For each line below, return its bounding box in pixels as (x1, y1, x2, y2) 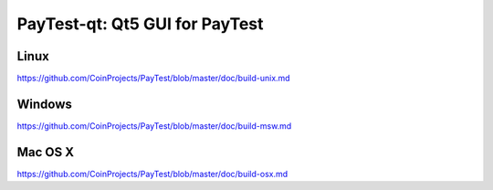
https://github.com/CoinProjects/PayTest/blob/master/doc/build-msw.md (16, 120, 292, 132)
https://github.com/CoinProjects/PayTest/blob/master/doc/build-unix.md (16, 73, 291, 84)
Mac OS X (16, 144, 75, 160)
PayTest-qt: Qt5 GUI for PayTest (16, 14, 264, 34)
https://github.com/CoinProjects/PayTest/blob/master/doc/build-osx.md (16, 168, 288, 179)
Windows (16, 96, 72, 111)
